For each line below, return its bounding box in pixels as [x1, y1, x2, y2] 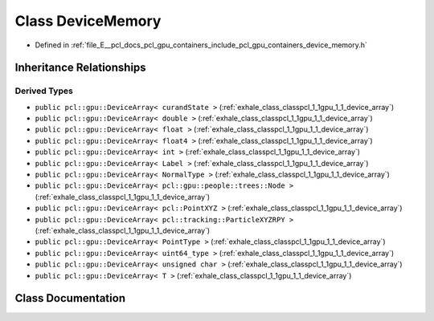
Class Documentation [14, 291, 126, 305]
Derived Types [14, 85, 74, 96]
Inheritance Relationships [14, 61, 146, 75]
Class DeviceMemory [14, 12, 162, 30]
